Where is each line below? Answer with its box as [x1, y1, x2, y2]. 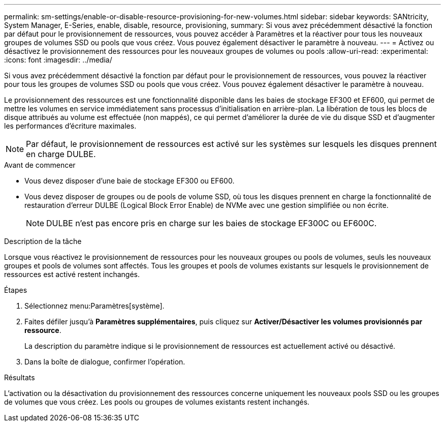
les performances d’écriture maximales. [4, 121, 137, 130]
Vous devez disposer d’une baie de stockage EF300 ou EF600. [24, 176, 235, 185]
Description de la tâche [4, 237, 82, 246]
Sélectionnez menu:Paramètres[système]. [24, 301, 165, 310]
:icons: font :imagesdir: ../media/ [4, 55, 112, 64]
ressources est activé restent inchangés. [4, 270, 140, 279]
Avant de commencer [4, 161, 76, 169]
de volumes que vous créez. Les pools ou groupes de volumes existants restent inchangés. [4, 398, 310, 406]
